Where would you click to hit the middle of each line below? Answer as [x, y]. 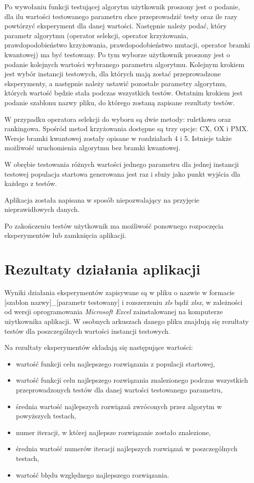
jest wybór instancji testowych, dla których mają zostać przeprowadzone [113, 74]
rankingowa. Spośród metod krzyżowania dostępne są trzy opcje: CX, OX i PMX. [127, 128]
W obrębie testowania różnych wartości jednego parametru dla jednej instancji [122, 164]
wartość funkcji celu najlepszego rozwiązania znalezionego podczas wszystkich [132, 380]
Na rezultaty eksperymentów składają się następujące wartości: [99, 347]
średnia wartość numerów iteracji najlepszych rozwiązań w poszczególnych [127, 448]
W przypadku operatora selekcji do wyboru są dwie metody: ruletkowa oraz [118, 119]
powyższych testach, [46, 416]
